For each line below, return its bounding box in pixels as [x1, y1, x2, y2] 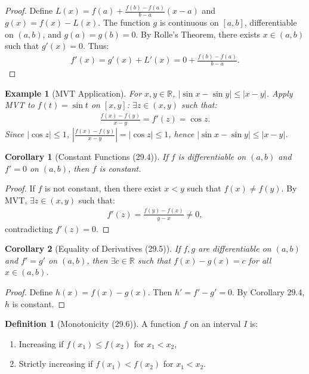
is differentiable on [178, 150, 246, 163]
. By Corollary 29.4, [232, 285, 305, 298]
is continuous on [159, 16, 219, 29]
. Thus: [83, 39, 109, 52]
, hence [168, 128, 194, 140]
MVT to [5, 98, 35, 111]
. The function [98, 16, 150, 29]
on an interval [190, 317, 241, 330]
